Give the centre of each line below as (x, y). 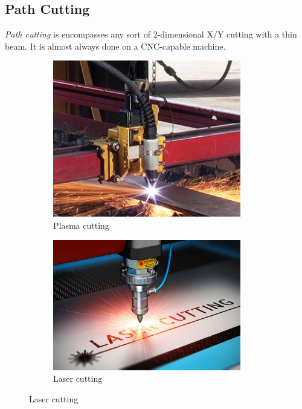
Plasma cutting (81, 225)
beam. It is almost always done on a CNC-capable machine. (115, 46)
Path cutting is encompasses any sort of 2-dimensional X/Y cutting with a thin (151, 34)
